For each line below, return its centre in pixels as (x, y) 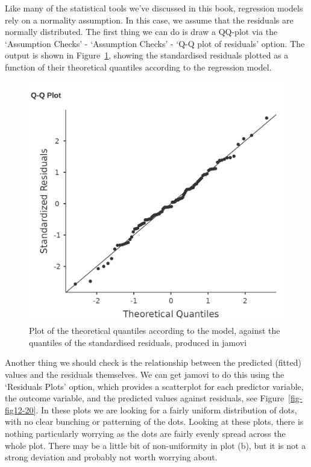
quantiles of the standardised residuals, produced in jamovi (138, 342)
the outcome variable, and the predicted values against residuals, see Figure (145, 398)
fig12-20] (20, 409)
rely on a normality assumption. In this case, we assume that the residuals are (149, 20)
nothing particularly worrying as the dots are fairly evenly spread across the (145, 434)
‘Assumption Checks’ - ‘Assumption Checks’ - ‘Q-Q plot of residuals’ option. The (155, 43)
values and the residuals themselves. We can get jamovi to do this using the (145, 375)
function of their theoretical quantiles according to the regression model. (138, 67)
